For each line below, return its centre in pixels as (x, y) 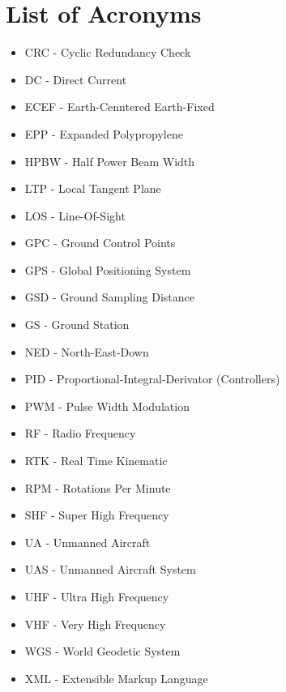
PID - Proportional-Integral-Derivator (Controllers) (152, 379)
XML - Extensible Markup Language (116, 678)
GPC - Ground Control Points (100, 243)
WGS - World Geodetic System (102, 651)
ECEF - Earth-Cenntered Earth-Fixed (120, 107)
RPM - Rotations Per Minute (98, 487)
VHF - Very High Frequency (95, 624)
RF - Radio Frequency (80, 433)
